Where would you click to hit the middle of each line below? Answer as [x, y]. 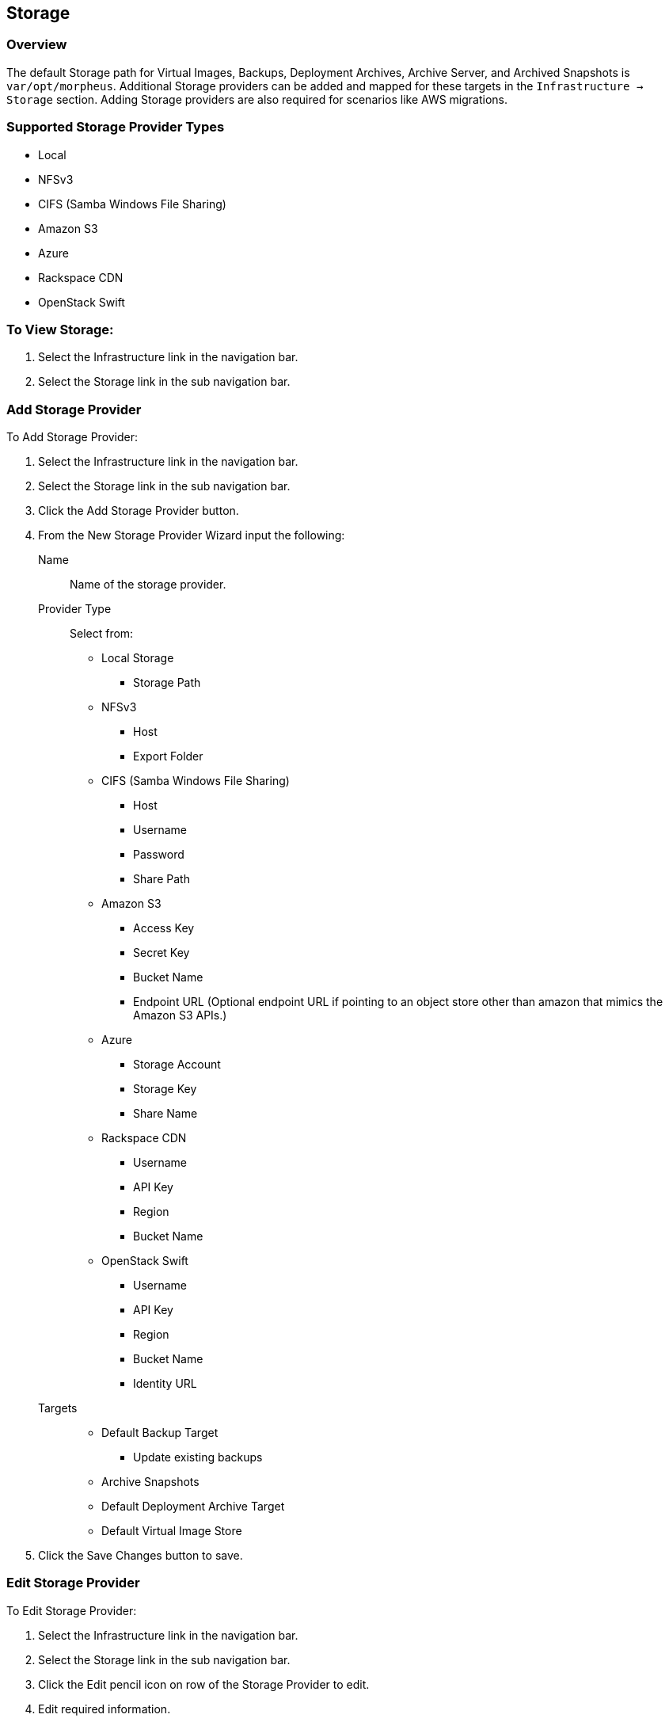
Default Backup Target [160, 1433]
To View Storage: [60, 329]
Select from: [102, 634]
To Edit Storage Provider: [72, 1610]
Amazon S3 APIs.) [180, 1015]
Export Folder [168, 756]
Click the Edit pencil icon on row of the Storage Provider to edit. [204, 1684]
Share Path [162, 879]
